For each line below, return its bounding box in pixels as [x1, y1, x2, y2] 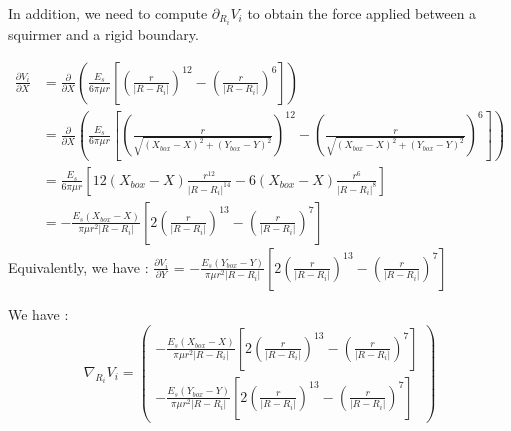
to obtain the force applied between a [247, 3, 477, 23]
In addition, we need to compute [8, 3, 208, 23]
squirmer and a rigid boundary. [8, 24, 199, 45]
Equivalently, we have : [8, 256, 149, 277]
